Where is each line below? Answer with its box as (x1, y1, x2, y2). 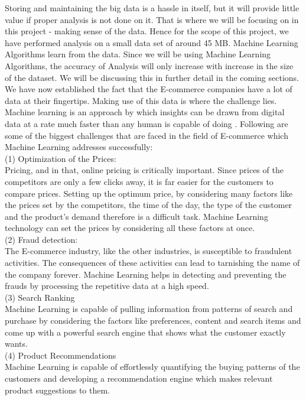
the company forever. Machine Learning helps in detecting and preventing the (5, 268, 287, 280)
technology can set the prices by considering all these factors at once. (5, 222, 255, 234)
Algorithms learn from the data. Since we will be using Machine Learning (5, 48, 271, 60)
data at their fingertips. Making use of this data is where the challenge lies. (5, 94, 277, 106)
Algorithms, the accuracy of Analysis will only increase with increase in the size (5, 59, 294, 71)
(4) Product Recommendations (5, 349, 116, 361)
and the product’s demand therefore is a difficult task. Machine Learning (5, 210, 268, 222)
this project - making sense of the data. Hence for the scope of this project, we (5, 25, 289, 37)
